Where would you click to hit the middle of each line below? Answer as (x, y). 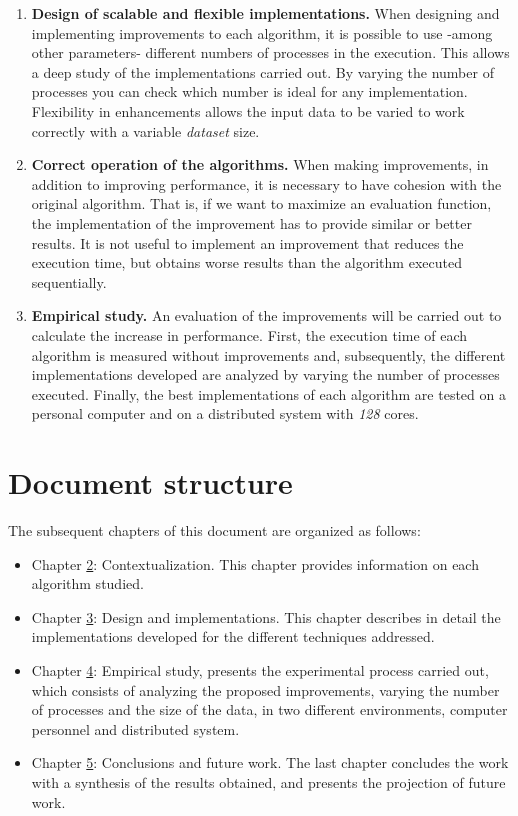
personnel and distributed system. (135, 728)
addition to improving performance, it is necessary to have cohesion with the (266, 183)
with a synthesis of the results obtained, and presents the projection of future (268, 781)
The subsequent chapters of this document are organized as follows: (214, 530)
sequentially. (69, 281)
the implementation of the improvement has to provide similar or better (251, 222)
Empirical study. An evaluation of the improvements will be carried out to (266, 315)
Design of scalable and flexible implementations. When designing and (265, 13)
